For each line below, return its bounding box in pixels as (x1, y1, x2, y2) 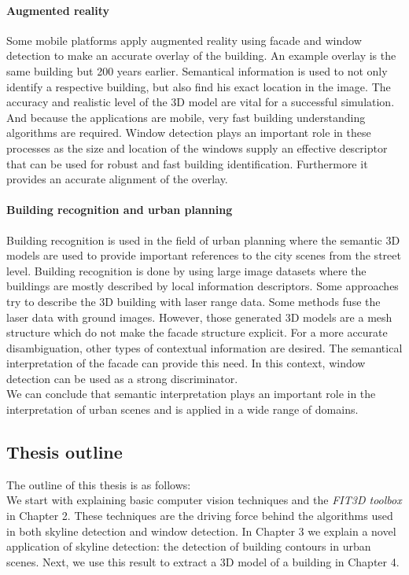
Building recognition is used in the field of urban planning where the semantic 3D (6, 231, 400, 248)
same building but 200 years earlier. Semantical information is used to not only (6, 62, 388, 79)
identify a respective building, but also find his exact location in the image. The (6, 78, 391, 94)
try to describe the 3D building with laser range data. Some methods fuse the (6, 293, 381, 309)
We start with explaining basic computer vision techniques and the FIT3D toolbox (6, 492, 402, 508)
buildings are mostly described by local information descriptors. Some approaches (6, 278, 399, 294)
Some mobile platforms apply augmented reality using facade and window (6, 31, 362, 48)
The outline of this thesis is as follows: (6, 476, 191, 492)
